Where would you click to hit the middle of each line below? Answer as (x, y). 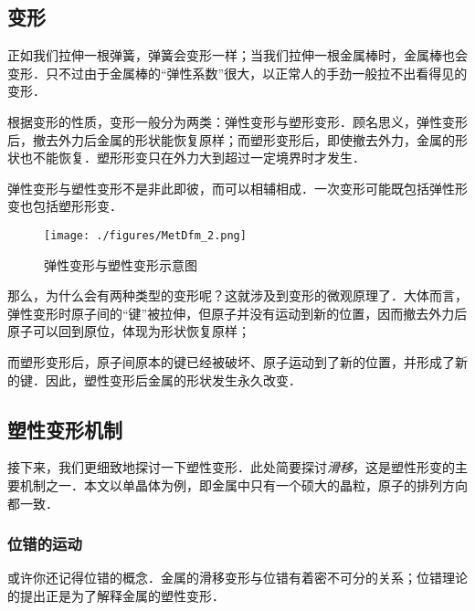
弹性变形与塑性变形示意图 (121, 264)
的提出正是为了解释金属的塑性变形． (116, 595)
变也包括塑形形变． (65, 206)
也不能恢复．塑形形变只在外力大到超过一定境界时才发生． (192, 158)
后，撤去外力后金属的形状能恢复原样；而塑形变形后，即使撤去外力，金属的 (231, 139)
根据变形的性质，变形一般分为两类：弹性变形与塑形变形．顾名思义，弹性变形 (237, 121)
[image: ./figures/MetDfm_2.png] (145, 235)
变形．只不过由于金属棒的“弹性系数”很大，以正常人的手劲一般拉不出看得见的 (237, 73)
